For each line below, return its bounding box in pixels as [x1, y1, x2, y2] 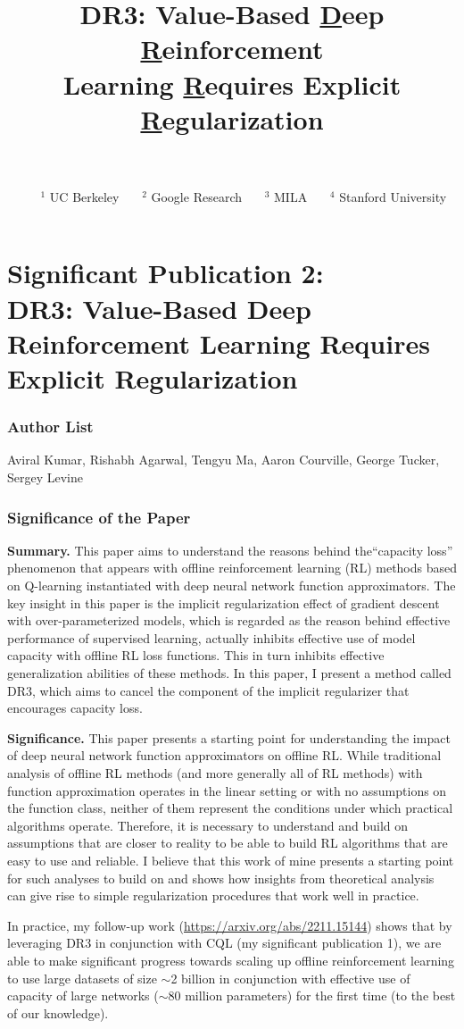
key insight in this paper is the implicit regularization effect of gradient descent [7, 593, 440, 612]
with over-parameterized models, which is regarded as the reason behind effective [7, 611, 451, 630]
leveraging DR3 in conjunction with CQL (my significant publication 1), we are [7, 933, 442, 952]
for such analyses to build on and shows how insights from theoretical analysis [7, 868, 435, 887]
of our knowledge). [7, 1003, 109, 1022]
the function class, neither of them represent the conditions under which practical [7, 799, 453, 817]
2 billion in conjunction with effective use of [170, 968, 410, 987]
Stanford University [339, 187, 447, 205]
